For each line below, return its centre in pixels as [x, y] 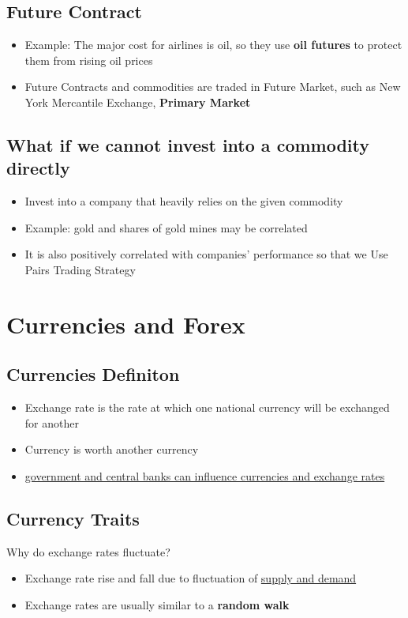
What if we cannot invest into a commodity [188, 144]
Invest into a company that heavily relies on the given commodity [184, 201]
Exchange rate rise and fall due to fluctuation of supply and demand [191, 578]
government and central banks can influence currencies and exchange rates [205, 475]
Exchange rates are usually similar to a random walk [157, 604]
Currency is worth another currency [112, 449]
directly [38, 168]
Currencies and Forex [126, 324]
